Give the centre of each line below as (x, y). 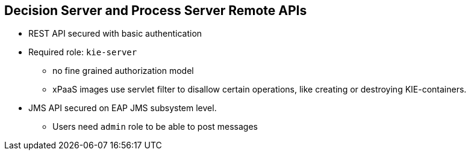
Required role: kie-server (83, 52)
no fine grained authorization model (123, 71)
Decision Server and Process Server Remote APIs (156, 11)
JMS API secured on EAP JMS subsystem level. (123, 108)
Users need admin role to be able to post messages (155, 127)
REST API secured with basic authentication (115, 34)
